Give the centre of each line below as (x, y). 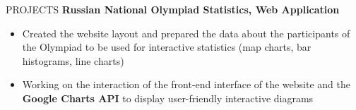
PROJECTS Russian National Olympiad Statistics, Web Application (173, 9)
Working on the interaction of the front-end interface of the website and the (186, 84)
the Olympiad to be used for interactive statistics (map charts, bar (167, 47)
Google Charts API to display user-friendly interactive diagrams (168, 98)
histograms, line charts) (73, 60)
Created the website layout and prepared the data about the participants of (186, 33)
